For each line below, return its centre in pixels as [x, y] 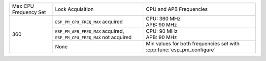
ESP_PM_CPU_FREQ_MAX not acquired [93, 37]
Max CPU [23, 6]
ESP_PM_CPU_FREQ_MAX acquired [89, 22]
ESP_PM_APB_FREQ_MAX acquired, [89, 31]
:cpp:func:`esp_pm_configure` [181, 50]
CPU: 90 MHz [162, 31]
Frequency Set [29, 12]
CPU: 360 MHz [163, 19]
